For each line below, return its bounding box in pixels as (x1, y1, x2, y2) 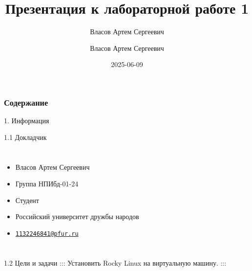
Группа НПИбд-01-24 (15, 178, 79, 188)
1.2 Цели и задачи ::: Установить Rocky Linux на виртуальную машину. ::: (4, 258, 227, 268)
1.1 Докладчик (4, 132, 47, 142)
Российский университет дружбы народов (15, 211, 139, 222)
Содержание (4, 96, 48, 108)
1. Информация (4, 115, 49, 126)
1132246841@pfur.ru (15, 230, 79, 237)
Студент (15, 195, 39, 205)
